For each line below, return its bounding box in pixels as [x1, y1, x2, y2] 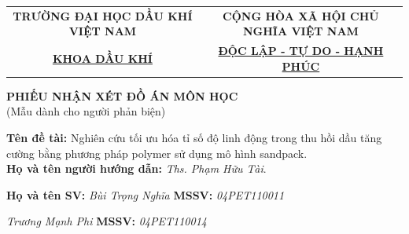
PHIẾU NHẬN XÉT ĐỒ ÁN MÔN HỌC [6, 87, 238, 104]
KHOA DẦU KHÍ [52, 49, 153, 66]
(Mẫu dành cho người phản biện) [6, 103, 166, 119]
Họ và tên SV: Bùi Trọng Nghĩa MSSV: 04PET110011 [6, 186, 285, 203]
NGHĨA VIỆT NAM [242, 23, 359, 39]
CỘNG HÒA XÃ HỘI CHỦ [223, 7, 379, 24]
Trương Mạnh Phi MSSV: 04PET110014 [6, 213, 207, 229]
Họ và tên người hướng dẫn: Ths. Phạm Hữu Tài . [6, 160, 267, 177]
